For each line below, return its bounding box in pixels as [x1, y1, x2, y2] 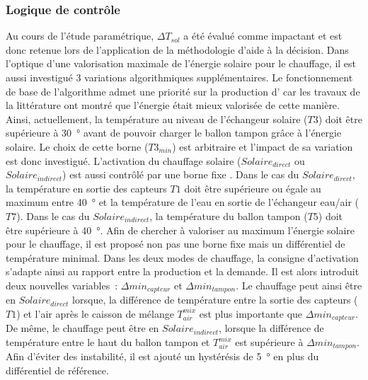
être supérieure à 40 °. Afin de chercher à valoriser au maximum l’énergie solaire [6, 222, 355, 237]
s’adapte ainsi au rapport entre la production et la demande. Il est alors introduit [6, 264, 360, 279]
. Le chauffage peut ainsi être [236, 277, 362, 292]
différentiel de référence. [6, 363, 109, 378]
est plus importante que [199, 306, 303, 321]
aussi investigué [6, 70, 73, 84]
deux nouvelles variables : [6, 277, 118, 292]
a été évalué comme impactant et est [183, 28, 343, 43]
